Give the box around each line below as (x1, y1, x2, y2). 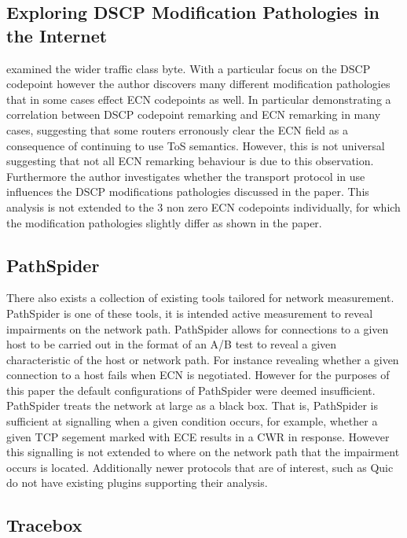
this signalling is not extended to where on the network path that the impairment (6, 444, 400, 460)
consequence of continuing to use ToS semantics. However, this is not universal (6, 137, 385, 153)
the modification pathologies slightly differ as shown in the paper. (6, 214, 322, 230)
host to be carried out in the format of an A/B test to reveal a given (6, 336, 337, 352)
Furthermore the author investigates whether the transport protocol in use (6, 168, 365, 184)
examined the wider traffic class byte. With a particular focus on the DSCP (6, 60, 371, 76)
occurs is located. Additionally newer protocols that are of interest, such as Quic (6, 459, 394, 475)
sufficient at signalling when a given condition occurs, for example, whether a (6, 413, 378, 429)
